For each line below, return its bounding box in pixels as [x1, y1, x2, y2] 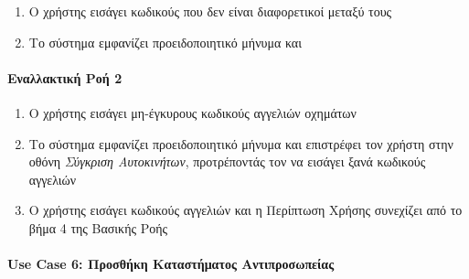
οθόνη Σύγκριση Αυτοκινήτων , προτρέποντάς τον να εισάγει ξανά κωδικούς [28, 152, 426, 171]
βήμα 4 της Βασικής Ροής [28, 218, 168, 237]
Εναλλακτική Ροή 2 [7, 68, 123, 87]
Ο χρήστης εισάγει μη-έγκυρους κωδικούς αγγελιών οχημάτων [28, 102, 357, 122]
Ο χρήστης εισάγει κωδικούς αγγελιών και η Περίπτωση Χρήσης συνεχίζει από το [28, 200, 463, 220]
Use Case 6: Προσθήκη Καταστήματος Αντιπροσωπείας [7, 254, 335, 274]
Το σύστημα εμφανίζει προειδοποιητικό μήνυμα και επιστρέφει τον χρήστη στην [28, 134, 453, 153]
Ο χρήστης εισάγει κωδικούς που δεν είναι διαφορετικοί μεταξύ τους [28, 2, 392, 20]
